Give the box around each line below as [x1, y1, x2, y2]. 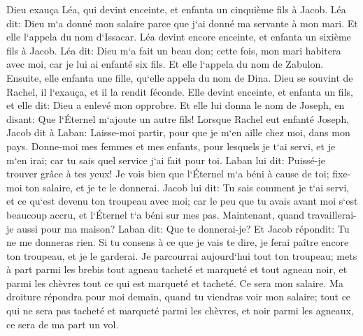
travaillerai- [307, 207, 357, 221]
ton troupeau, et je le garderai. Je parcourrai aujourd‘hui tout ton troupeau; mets [6, 248, 357, 263]
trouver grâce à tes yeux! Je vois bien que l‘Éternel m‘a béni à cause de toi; [6, 166, 329, 181]
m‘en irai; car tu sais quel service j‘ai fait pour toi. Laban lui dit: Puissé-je [6, 152, 325, 167]
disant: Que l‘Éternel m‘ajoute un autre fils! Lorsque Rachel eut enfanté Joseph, [6, 111, 350, 126]
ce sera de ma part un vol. [6, 316, 119, 331]
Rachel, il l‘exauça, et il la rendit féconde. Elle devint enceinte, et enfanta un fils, [6, 84, 353, 98]
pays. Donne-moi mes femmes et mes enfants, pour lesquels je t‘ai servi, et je [6, 138, 336, 153]
